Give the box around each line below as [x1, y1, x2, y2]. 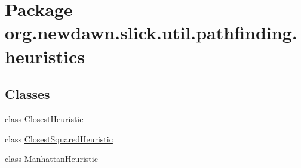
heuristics [5, 43, 85, 68]
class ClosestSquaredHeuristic [5, 132, 113, 145]
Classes [5, 85, 50, 103]
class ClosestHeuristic [5, 112, 84, 125]
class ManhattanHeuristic [5, 153, 98, 165]
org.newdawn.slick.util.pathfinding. [5, 20, 297, 45]
